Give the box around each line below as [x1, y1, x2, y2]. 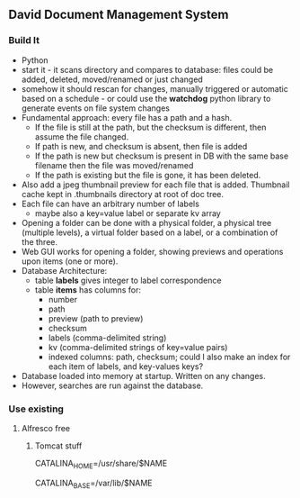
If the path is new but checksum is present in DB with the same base [34, 150, 289, 161]
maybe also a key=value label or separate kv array [34, 207, 221, 219]
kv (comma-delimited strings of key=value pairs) [48, 341, 228, 352]
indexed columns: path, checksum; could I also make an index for [48, 351, 291, 362]
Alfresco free [21, 422, 71, 433]
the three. [21, 236, 58, 247]
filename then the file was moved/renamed [34, 159, 194, 170]
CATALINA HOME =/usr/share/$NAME [34, 457, 168, 471]
